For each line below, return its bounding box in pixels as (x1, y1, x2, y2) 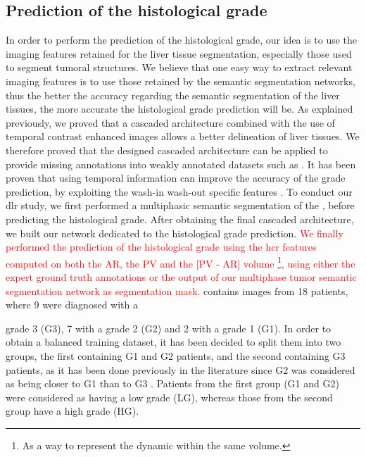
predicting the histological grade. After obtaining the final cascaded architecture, (6, 211, 354, 226)
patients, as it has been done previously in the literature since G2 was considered (6, 362, 355, 377)
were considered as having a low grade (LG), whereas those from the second (6, 389, 333, 404)
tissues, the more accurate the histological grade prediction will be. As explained (6, 101, 353, 116)
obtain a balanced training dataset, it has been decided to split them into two (6, 334, 341, 349)
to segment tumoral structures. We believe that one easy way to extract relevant (6, 60, 353, 75)
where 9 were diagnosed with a (6, 297, 138, 312)
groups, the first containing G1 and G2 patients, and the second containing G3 (6, 348, 346, 363)
